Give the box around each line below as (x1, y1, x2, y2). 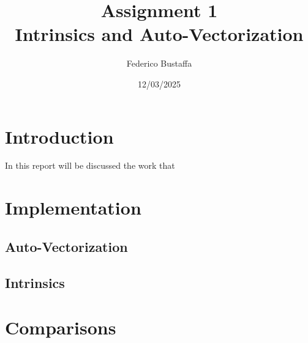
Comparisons (5, 315, 116, 340)
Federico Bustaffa (126, 57, 192, 70)
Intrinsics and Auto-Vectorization (15, 21, 304, 46)
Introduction (5, 124, 114, 149)
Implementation (5, 195, 141, 220)
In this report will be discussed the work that (5, 159, 175, 172)
